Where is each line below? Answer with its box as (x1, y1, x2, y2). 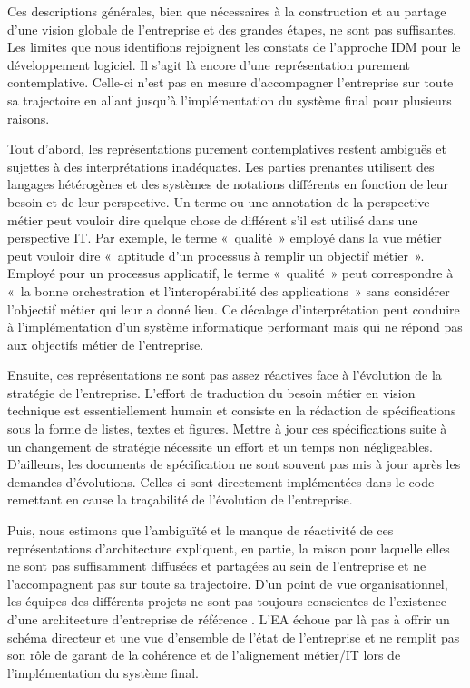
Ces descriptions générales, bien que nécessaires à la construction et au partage (7, 2, 446, 20)
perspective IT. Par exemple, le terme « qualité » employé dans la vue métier (7, 228, 442, 247)
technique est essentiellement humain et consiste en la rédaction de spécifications (7, 401, 456, 420)
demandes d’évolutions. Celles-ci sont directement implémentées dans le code (7, 472, 435, 491)
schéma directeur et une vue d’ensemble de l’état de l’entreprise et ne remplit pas (7, 627, 460, 646)
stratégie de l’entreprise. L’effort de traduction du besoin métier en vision (7, 383, 416, 402)
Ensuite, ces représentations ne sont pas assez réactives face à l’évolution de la (7, 365, 442, 384)
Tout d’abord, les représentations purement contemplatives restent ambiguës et (7, 139, 447, 158)
